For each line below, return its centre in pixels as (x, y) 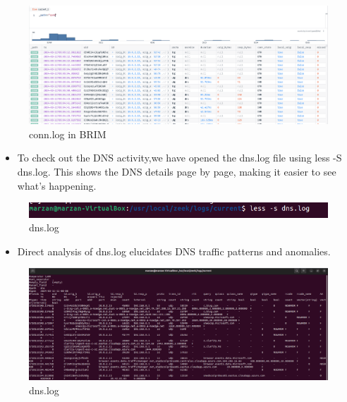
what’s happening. (57, 185)
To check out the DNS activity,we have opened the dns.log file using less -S (179, 158)
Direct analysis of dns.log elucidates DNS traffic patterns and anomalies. (174, 251)
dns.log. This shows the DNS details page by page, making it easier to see (177, 172)
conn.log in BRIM (68, 134)
